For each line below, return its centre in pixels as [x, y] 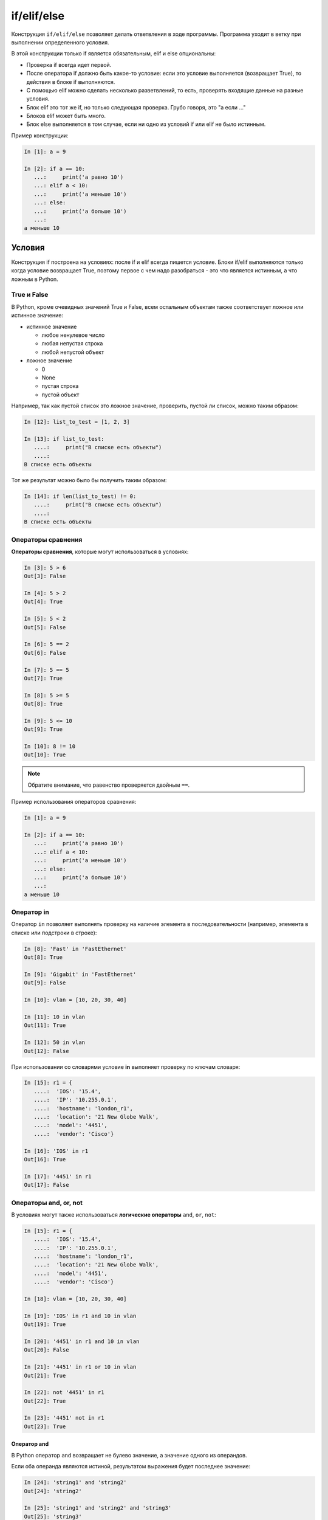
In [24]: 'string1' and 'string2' [75, 1483]
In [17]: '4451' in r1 [58, 1176]
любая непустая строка [72, 344]
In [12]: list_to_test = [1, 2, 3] [77, 422]
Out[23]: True [45, 1426]
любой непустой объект [73, 352]
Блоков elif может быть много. [66, 116]
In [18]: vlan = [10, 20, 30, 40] [75, 1299]
